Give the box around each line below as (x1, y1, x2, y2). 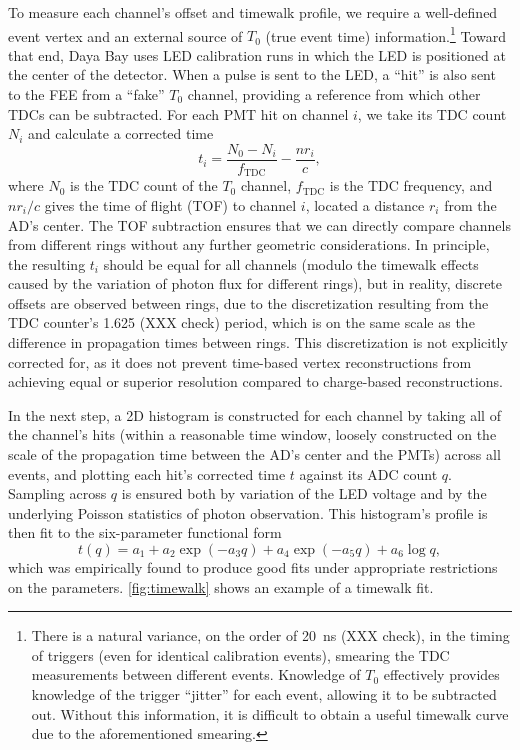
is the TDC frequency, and (329, 175, 493, 196)
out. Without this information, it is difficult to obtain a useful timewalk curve (31, 703, 509, 724)
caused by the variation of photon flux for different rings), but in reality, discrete (8, 273, 503, 294)
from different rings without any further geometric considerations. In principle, (8, 234, 490, 255)
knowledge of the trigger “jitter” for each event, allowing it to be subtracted (31, 683, 497, 704)
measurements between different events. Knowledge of (31, 664, 361, 685)
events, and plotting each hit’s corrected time (8, 463, 286, 484)
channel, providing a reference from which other (187, 84, 481, 105)
